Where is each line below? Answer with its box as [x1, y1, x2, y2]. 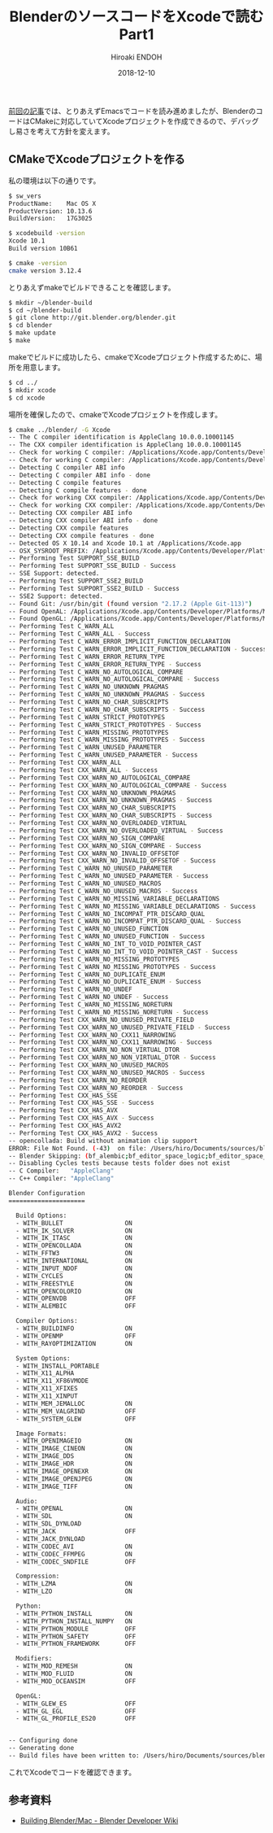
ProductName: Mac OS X [8, 199, 96, 207]
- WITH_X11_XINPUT [15, 1392, 79, 1400]
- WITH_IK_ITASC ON [15, 1234, 132, 1242]
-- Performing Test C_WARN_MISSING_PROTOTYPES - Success [8, 735, 206, 744]
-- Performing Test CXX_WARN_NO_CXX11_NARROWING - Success [8, 1038, 213, 1046]
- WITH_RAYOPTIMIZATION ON [15, 1339, 132, 1347]
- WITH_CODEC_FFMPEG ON [15, 1550, 132, 1558]
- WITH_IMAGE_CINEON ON [15, 1445, 132, 1453]
